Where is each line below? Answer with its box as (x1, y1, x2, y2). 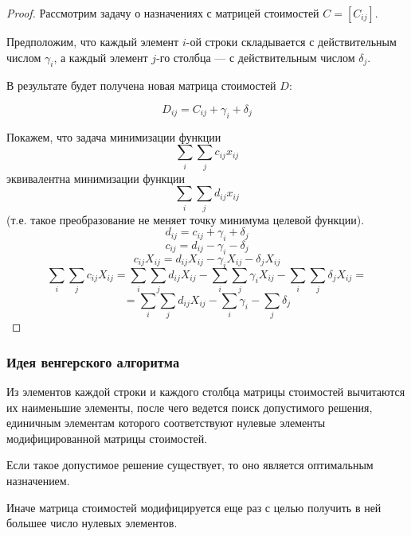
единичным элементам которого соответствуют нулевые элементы (6, 414, 326, 431)
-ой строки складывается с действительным (186, 33, 397, 49)
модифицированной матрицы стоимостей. (6, 429, 208, 446)
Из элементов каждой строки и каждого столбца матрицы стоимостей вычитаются (6, 383, 405, 400)
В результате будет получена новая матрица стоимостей (6, 77, 276, 94)
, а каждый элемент (53, 49, 148, 65)
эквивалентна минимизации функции (6, 169, 185, 186)
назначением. (6, 472, 70, 489)
